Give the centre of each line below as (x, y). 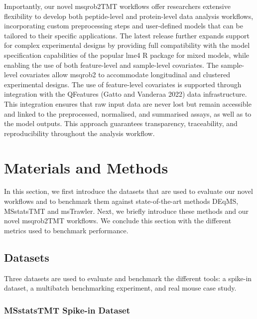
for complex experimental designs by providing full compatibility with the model (127, 45)
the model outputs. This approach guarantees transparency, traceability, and (121, 123)
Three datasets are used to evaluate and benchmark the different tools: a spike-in (128, 278)
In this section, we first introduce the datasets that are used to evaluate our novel (128, 191)
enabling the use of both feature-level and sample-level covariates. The (111, 65)
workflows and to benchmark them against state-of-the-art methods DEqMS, (121, 201)
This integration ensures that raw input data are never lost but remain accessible (128, 103)
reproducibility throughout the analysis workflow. (79, 133)
